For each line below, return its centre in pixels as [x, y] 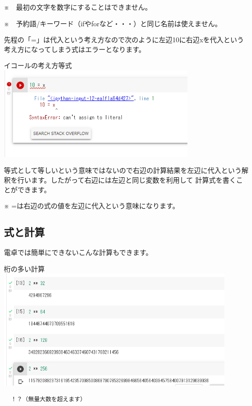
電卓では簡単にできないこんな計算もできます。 [78, 252]
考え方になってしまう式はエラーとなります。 [75, 49]
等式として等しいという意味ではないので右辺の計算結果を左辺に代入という [123, 170]
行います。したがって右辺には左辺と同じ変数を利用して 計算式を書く [127, 180]
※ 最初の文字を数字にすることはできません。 [78, 7]
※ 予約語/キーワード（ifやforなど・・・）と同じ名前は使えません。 [113, 23]
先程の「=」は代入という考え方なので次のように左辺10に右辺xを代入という [124, 40]
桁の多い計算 [24, 268]
